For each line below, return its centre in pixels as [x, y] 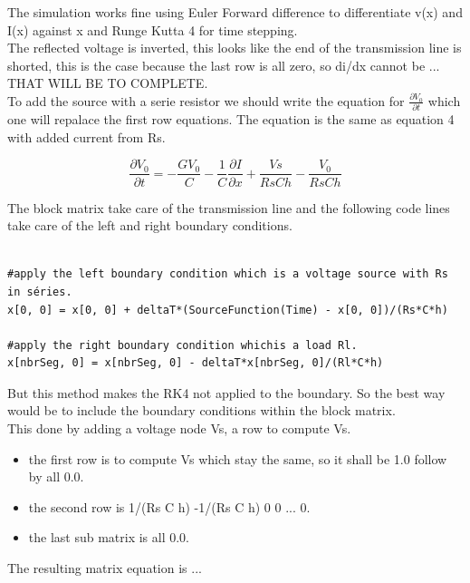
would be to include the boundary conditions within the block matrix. [201, 410]
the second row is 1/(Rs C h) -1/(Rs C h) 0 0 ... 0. [169, 506]
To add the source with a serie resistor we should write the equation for [206, 100]
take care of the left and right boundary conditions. [150, 225]
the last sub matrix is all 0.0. [109, 537]
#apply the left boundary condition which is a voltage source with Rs [228, 274]
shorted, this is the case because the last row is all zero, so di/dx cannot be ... [224, 65]
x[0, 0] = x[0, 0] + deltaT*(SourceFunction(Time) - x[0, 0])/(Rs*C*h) [228, 310]
